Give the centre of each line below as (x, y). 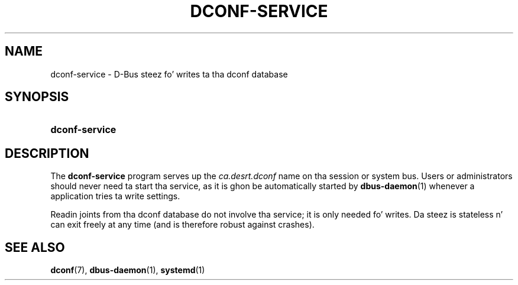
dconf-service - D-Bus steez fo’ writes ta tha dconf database (169, 74)
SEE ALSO (35, 247)
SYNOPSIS (37, 97)
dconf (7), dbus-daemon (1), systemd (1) (128, 270)
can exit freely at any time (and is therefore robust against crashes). (182, 225)
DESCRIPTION (47, 153)
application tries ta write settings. (115, 196)
